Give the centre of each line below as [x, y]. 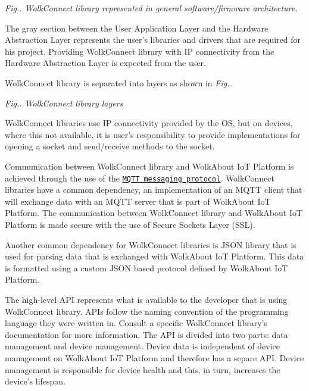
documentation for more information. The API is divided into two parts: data [146, 334]
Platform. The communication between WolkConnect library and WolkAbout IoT [154, 213]
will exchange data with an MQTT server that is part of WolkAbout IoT [138, 201]
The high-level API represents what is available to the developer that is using [146, 299]
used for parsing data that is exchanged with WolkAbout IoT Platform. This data [154, 256]
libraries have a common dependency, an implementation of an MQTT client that [154, 190]
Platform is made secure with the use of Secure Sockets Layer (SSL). [130, 224]
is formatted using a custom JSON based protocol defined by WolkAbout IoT [146, 268]
